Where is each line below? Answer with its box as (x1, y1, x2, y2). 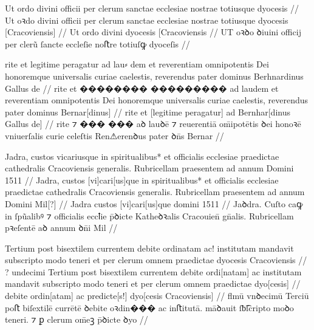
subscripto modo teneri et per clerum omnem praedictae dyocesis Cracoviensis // (5, 253, 307, 266)
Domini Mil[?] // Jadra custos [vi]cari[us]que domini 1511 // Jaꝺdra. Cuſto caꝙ (5, 197, 303, 210)
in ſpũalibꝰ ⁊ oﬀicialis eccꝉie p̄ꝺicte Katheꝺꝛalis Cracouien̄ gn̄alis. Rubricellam (5, 209, 294, 222)
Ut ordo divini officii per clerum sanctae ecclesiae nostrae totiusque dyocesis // (5, 2, 299, 14)
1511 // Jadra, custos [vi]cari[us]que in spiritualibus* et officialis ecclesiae (5, 173, 279, 186)
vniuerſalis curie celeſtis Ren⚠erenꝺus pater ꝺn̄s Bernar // (5, 129, 224, 142)
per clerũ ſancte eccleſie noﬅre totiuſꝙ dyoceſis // (5, 37, 190, 50)
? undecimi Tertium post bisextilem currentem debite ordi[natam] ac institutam (5, 265, 302, 278)
